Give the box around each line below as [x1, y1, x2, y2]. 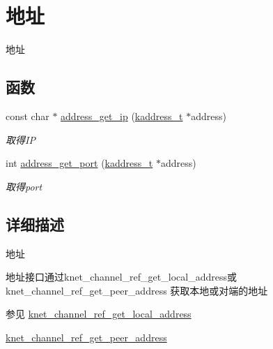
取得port [6, 179, 42, 193]
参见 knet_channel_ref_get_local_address [6, 306, 192, 321]
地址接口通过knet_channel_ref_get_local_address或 [6, 269, 237, 284]
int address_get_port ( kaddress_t [6, 156, 153, 170]
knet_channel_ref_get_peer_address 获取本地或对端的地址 [6, 283, 268, 297]
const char [6, 108, 49, 123]
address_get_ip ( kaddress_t [61, 108, 183, 123]
